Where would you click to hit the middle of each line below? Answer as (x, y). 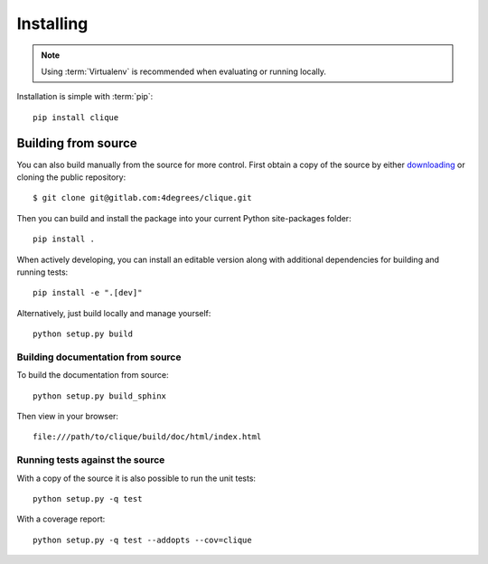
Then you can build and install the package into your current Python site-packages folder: (184, 218)
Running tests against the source (91, 460)
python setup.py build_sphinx (100, 396)
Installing (52, 23)
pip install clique (76, 117)
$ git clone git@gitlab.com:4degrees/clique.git (142, 198)
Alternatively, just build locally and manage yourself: (114, 313)
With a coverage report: (61, 519)
